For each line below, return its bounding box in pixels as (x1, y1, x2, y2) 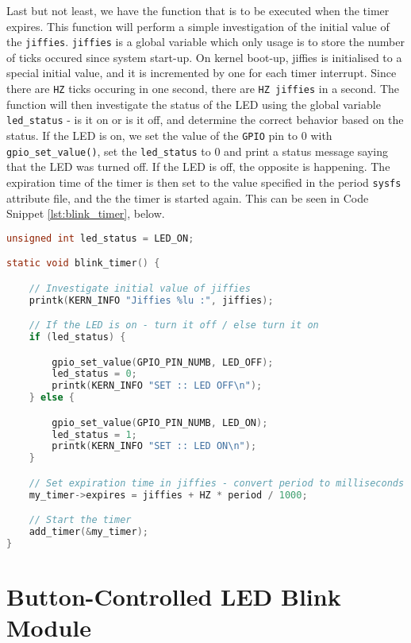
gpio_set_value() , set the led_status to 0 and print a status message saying (6, 142, 388, 159)
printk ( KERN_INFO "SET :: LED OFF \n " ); (52, 380, 263, 392)
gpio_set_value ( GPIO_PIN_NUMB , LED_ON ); (52, 416, 268, 428)
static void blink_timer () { (6, 258, 160, 269)
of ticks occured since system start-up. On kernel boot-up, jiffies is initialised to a (6, 48, 402, 65)
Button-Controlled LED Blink (6, 580, 341, 613)
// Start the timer (29, 514, 132, 526)
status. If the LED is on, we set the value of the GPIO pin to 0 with (6, 126, 332, 143)
